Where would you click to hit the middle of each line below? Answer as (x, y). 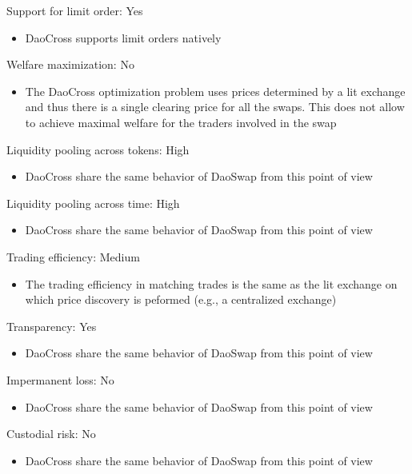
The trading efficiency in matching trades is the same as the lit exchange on (211, 283)
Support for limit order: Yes (75, 10)
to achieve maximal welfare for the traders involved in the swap (181, 122)
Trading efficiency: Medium (73, 256)
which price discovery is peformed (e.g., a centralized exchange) (181, 299)
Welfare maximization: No (70, 64)
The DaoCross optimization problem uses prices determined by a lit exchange (215, 91)
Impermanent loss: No (60, 379)
